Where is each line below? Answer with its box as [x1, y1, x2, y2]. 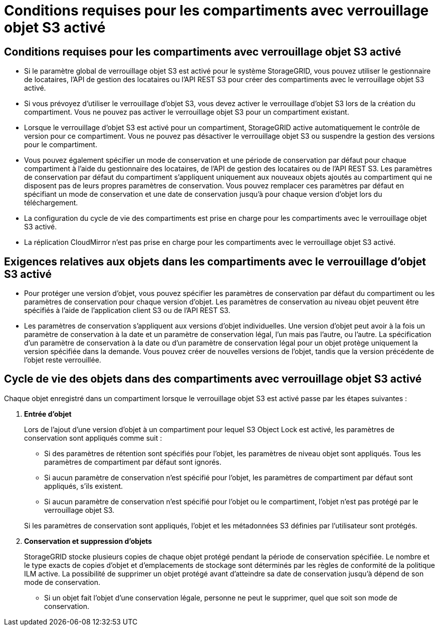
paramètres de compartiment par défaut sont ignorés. [44, 457, 222, 466]
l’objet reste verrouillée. [24, 356, 101, 365]
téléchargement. [24, 198, 78, 207]
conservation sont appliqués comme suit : [24, 433, 162, 442]
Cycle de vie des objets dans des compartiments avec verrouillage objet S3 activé [4, 373, 422, 386]
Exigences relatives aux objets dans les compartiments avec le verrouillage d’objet [4, 255, 426, 268]
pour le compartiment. [24, 140, 97, 149]
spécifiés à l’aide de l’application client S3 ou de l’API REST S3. [24, 306, 231, 315]
